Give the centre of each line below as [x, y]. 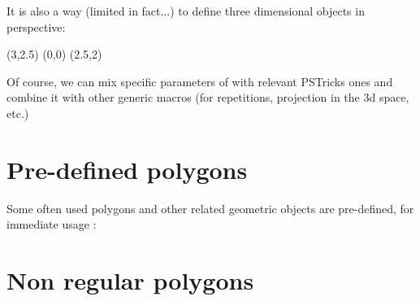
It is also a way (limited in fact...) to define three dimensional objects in [186, 11]
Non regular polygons [130, 280]
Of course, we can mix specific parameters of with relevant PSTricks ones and [200, 81]
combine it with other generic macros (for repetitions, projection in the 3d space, [208, 97]
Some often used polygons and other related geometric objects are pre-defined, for [210, 208]
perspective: [36, 26]
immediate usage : [52, 224]
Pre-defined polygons [127, 169]
